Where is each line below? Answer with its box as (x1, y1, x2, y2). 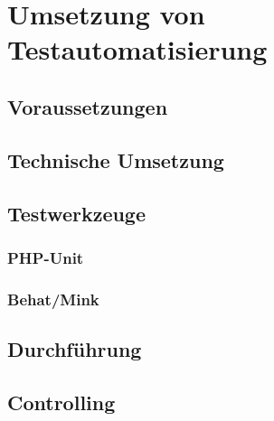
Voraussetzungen (7, 92, 168, 120)
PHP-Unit (7, 246, 84, 268)
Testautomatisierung (7, 31, 268, 68)
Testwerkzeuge (7, 199, 146, 227)
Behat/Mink (7, 287, 99, 310)
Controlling (7, 388, 116, 416)
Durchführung (7, 334, 142, 362)
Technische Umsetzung (7, 145, 224, 173)
